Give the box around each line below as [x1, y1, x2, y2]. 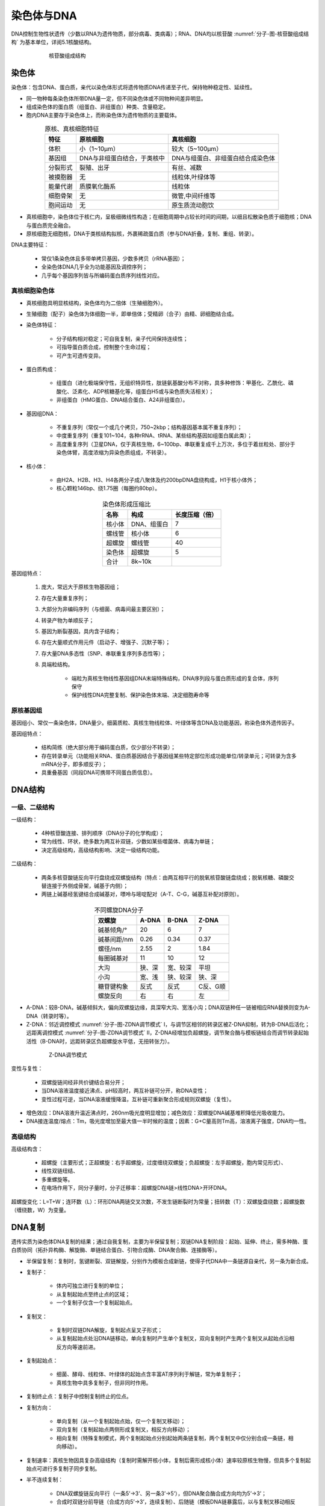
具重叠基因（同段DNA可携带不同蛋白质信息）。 [41, 769, 156, 776]
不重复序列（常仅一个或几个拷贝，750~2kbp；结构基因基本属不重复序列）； [56, 423, 243, 431]
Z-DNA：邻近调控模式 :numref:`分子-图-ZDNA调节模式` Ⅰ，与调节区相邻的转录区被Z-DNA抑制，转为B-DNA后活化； [26, 1020, 310, 1028]
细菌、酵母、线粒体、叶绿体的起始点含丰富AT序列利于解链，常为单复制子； [56, 1370, 243, 1378]
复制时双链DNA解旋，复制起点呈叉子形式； [56, 1326, 163, 1334]
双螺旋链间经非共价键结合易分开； [41, 1078, 126, 1086]
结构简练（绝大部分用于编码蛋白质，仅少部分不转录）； [41, 744, 176, 751]
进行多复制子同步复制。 [42, 1465, 101, 1472]
